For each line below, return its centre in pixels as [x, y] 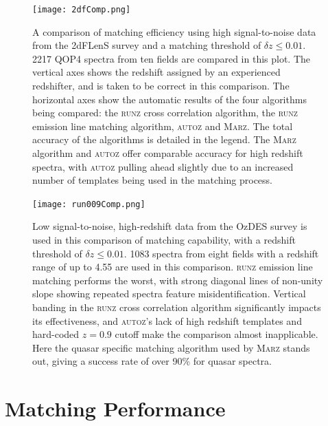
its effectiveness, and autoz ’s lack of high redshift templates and [167, 320]
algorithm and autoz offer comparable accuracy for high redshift [168, 153]
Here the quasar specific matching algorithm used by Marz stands [171, 347]
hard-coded [56, 334]
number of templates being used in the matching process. [152, 180]
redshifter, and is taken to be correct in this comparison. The [161, 86]
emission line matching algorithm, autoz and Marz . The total [163, 126]
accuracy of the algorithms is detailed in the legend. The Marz [164, 139]
